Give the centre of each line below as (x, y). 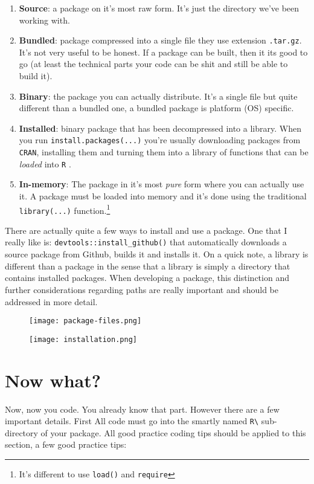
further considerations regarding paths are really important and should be (142, 289)
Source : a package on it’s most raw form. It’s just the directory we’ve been (159, 8)
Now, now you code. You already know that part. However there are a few (142, 409)
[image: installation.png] (83, 339)
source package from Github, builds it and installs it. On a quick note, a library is (157, 254)
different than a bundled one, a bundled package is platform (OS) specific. (156, 108)
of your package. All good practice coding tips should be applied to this (173, 432)
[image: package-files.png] (85, 321)
